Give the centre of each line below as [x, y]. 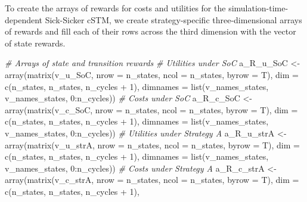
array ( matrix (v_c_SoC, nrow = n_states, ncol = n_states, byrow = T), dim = [151, 109]
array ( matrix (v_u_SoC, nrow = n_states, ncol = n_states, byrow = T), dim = [152, 74]
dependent [24, 19]
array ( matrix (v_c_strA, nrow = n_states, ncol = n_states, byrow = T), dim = [152, 180]
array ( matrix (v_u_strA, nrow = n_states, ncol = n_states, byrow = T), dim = [152, 144]
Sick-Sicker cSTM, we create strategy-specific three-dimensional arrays [173, 19]
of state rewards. [35, 43]
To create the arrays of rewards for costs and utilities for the [115, 8]
